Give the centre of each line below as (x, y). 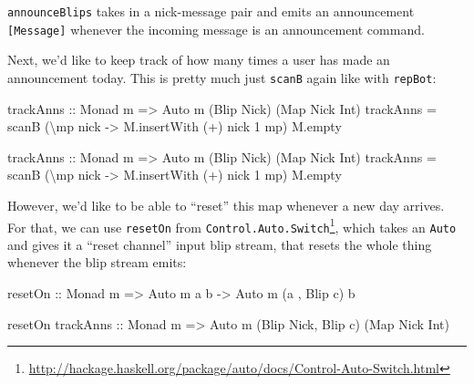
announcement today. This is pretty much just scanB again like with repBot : (222, 77)
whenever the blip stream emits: (97, 262)
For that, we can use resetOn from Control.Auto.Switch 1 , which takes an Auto (232, 225)
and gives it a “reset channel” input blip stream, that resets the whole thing (220, 244)
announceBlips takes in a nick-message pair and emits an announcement (211, 11)
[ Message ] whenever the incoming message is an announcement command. (216, 29)
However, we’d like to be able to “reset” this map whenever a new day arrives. (226, 205)
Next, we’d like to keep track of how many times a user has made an (199, 60)
